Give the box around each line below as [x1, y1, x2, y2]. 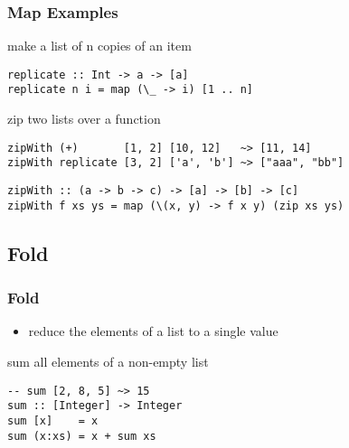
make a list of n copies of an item [7, 36, 192, 55]
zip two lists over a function [7, 109, 161, 128]
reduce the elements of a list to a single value [28, 322, 278, 341]
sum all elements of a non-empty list [7, 351, 209, 370]
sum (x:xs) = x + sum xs [7, 429, 156, 443]
